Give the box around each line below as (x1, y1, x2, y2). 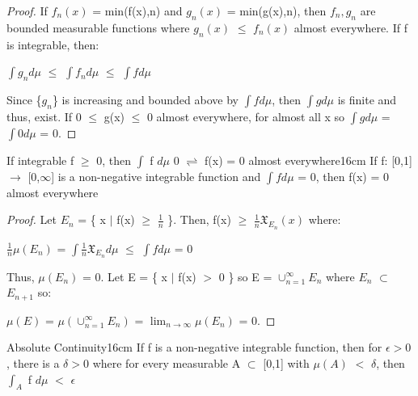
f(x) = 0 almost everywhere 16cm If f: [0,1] (205, 151, 412, 168)
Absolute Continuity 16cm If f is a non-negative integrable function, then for (6, 339, 382, 356)
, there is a (6, 355, 60, 372)
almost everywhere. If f (293, 19, 407, 36)
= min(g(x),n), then (226, 2, 327, 19)
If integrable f (6, 151, 74, 168)
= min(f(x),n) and (92, 2, 183, 19)
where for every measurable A (92, 355, 241, 372)
